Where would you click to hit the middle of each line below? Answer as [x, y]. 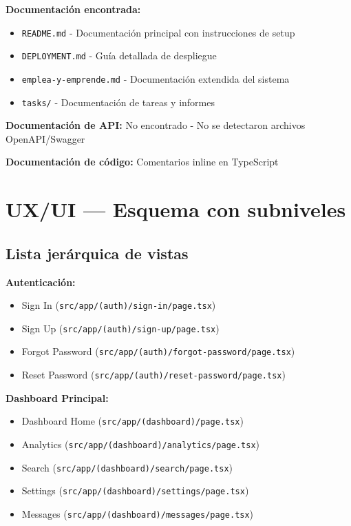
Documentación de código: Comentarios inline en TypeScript [142, 162]
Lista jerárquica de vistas [97, 253]
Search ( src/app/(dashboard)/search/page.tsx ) [127, 467]
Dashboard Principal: [57, 397]
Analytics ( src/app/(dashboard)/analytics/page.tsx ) [141, 444]
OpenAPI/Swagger [45, 138]
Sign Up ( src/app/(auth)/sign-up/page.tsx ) [120, 328]
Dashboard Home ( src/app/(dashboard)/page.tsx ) [132, 421]
